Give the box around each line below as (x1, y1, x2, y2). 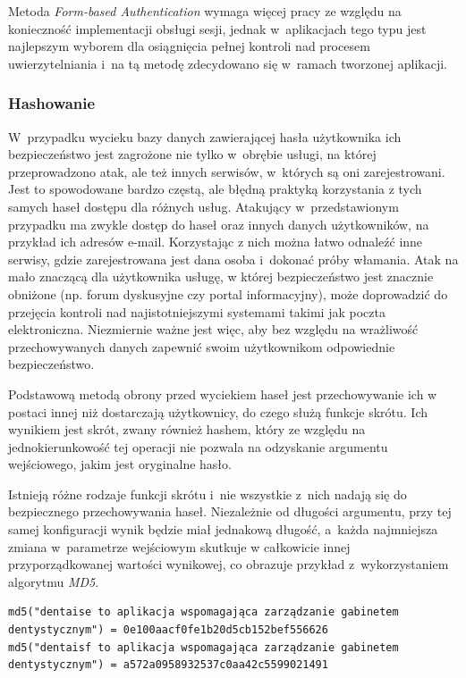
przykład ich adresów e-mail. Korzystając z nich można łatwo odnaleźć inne (8, 232, 423, 251)
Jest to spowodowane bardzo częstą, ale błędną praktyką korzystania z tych (8, 180, 422, 198)
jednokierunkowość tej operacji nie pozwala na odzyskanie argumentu (8, 437, 388, 456)
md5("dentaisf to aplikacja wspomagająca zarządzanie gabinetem (8, 640, 399, 654)
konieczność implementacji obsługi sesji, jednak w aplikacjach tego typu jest (8, 19, 427, 38)
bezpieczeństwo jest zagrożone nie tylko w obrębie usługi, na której (8, 145, 377, 163)
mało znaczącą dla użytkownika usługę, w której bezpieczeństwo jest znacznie (8, 267, 434, 286)
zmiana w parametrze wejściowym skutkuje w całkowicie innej (8, 537, 351, 556)
